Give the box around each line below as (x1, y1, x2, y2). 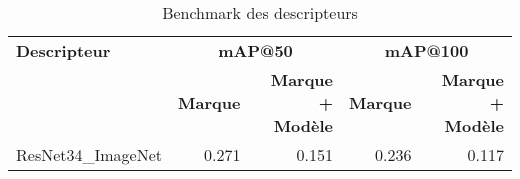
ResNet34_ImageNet (16, 143, 163, 166)
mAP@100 (384, 39, 469, 62)
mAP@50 (218, 39, 293, 62)
